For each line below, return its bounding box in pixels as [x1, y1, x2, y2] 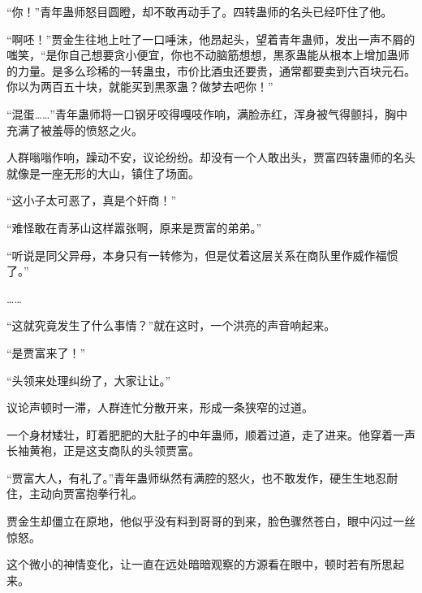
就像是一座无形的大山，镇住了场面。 [6, 164, 200, 181]
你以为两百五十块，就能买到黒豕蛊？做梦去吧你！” [6, 78, 273, 95]
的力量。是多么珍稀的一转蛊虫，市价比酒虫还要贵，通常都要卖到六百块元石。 [6, 62, 416, 79]
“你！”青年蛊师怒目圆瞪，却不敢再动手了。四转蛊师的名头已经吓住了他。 [6, 3, 393, 19]
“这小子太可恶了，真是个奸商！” [6, 192, 177, 209]
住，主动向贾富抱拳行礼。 [6, 485, 143, 502]
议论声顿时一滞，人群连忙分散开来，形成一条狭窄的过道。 [6, 399, 313, 416]
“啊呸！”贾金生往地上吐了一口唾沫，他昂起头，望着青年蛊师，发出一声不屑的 [6, 30, 416, 47]
